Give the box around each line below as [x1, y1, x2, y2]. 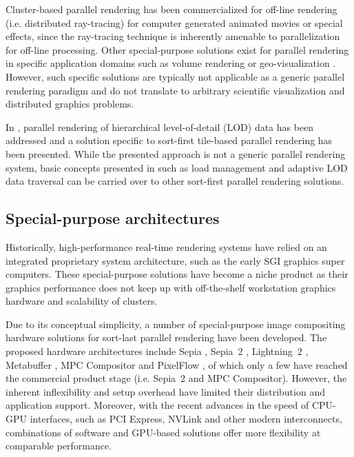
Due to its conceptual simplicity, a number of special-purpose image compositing [6, 316, 346, 331]
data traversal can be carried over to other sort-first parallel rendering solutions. [6, 174, 344, 188]
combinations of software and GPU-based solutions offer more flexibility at [6, 425, 321, 439]
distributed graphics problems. [6, 97, 134, 111]
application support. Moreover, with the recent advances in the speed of [6, 398, 309, 412]
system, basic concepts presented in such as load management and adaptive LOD [6, 160, 348, 174]
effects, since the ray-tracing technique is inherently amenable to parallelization [6, 29, 340, 43]
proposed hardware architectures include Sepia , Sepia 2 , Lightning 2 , [6, 344, 309, 358]
